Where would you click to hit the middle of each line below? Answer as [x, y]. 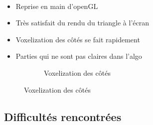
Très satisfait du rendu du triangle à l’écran [82, 23]
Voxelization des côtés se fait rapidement [78, 39]
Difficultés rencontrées [63, 116]
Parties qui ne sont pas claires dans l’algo [79, 56]
